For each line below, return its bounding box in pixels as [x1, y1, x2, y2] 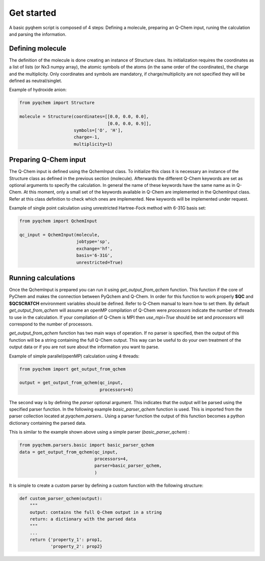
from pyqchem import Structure [19, 100, 95, 106]
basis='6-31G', [76, 253, 113, 258]
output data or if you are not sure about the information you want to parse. [9, 344, 159, 350]
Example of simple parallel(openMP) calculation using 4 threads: [9, 353, 140, 359]
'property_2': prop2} [50, 544, 103, 549]
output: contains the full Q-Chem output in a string [29, 509, 162, 515]
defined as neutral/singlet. [9, 78, 62, 84]
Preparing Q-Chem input [9, 155, 86, 164]
